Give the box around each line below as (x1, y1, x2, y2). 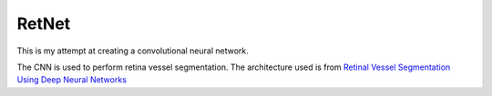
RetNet (16, 14, 71, 34)
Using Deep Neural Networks (16, 74, 128, 85)
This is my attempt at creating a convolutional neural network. (16, 45, 250, 56)
